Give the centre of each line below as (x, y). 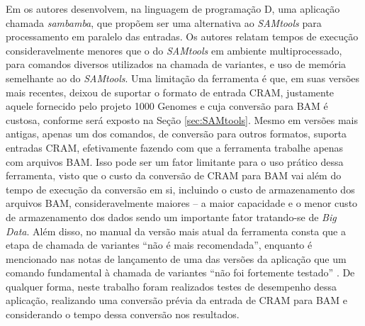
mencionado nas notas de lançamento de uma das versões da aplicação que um (176, 258)
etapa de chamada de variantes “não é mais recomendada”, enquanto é (159, 245)
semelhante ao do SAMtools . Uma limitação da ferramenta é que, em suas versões (183, 78)
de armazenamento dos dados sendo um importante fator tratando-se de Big (171, 217)
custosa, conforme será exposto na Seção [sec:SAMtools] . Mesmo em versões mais (182, 119)
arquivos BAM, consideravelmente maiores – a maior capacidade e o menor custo (182, 203)
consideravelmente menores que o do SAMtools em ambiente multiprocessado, (174, 50)
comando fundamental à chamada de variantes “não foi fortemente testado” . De (180, 272)
